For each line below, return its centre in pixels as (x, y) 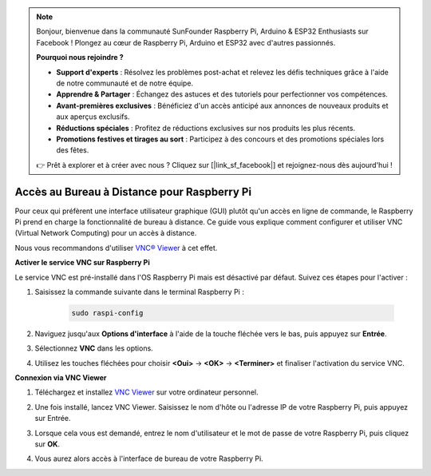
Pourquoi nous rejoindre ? (80, 58)
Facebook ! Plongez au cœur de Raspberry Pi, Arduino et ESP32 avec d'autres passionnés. (186, 42)
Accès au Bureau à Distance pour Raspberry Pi (133, 192)
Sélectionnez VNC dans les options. (94, 348)
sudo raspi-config (107, 313)
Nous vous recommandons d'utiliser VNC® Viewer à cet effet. (116, 248)
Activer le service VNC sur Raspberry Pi (83, 263)
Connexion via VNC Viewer (61, 378)
